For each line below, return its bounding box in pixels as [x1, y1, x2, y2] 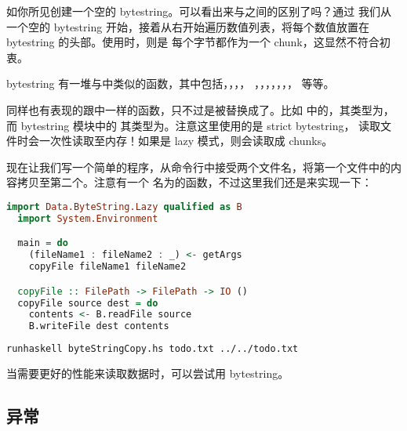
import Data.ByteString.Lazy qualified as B [6, 201, 242, 212]
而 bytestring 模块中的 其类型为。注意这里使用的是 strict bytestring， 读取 [6, 117, 381, 133]
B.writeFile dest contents [28, 321, 169, 332]
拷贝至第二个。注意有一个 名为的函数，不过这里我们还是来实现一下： [16, 174, 372, 190]
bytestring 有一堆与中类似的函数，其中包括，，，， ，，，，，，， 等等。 [6, 75, 335, 92]
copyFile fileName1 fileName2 [28, 261, 187, 273]
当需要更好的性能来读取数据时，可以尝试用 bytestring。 [6, 365, 289, 381]
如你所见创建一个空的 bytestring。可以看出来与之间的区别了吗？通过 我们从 [6, 3, 391, 19]
